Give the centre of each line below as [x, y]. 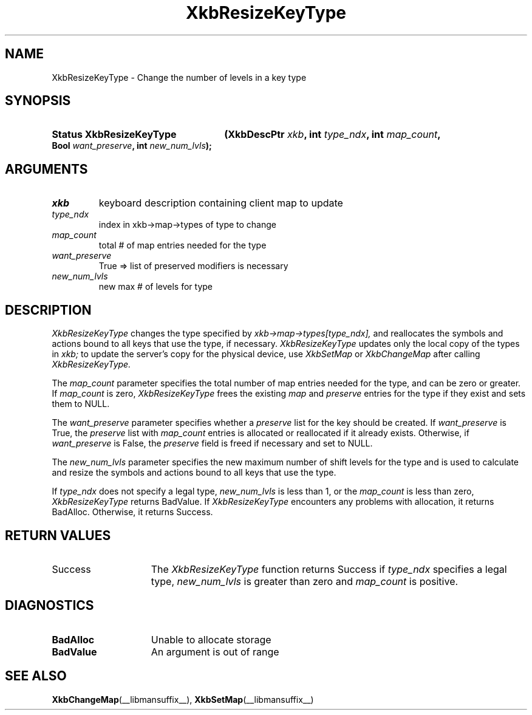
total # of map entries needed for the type [182, 245]
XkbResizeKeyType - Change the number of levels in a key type [179, 77]
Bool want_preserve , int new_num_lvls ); [132, 146]
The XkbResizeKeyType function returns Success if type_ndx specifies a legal [329, 569]
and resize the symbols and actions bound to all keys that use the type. [194, 473]
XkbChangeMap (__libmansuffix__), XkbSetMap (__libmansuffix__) [183, 699]
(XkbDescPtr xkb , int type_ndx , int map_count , [332, 135]
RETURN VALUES [58, 535]
